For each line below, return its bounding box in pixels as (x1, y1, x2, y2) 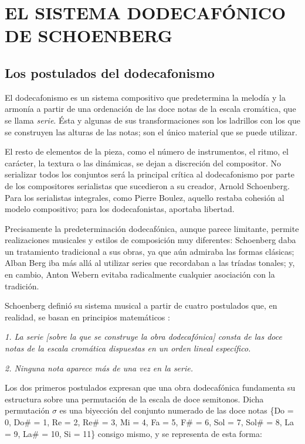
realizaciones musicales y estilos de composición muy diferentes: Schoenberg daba (5, 234, 296, 246)
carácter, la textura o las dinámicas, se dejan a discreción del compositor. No (5, 156, 282, 169)
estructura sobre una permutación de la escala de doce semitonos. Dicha (5, 392, 264, 405)
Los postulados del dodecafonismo (5, 63, 215, 81)
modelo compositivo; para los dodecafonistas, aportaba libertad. (5, 203, 235, 215)
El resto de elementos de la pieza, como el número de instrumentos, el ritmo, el (5, 145, 289, 158)
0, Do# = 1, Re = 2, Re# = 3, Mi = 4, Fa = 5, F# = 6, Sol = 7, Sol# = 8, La (5, 416, 294, 428)
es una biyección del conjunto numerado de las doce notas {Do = (59, 404, 294, 416)
